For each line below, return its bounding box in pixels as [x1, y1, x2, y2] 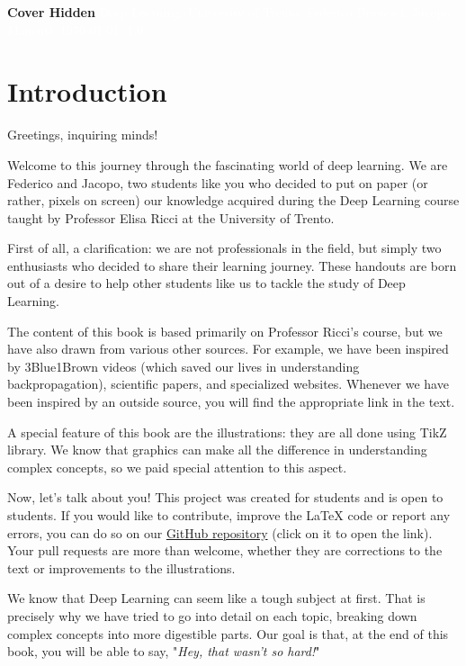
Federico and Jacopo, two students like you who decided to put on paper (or [7, 173, 428, 192]
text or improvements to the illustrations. [7, 558, 236, 577]
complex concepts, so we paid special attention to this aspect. [7, 457, 347, 476]
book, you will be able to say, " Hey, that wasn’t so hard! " [7, 642, 320, 661]
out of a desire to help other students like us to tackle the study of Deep [7, 274, 406, 292]
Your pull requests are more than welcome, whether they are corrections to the [7, 541, 443, 560]
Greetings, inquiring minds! [7, 125, 158, 144]
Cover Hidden [7, 3, 95, 21]
